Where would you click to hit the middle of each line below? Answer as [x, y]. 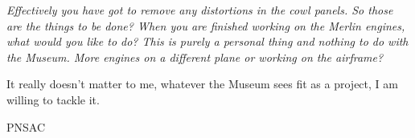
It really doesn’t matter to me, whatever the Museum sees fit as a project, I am [202, 84]
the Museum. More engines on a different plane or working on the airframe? [195, 57]
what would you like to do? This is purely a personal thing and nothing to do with [207, 41]
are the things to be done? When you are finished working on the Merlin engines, [206, 25]
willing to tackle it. [53, 99]
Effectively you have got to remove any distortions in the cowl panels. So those [200, 10]
